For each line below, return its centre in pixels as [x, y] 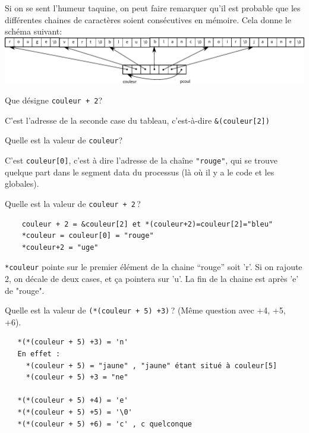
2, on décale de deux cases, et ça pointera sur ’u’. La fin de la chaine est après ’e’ [152, 279]
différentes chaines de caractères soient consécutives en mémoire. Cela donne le [148, 19]
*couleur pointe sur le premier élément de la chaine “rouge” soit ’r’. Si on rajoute [154, 267]
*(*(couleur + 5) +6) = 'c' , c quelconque [105, 424]
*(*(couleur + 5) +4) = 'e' [73, 401]
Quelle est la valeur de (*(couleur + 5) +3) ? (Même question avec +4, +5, [145, 310]
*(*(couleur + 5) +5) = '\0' [75, 412]
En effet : [39, 354]
